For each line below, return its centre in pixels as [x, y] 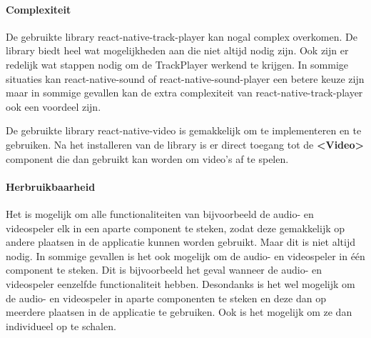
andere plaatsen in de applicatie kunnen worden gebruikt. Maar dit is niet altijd [181, 242]
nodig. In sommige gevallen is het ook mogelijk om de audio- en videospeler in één [185, 255]
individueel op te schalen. [61, 325]
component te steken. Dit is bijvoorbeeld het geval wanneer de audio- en [164, 270]
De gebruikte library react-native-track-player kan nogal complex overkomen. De [182, 36]
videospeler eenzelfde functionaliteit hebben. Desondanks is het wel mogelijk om [181, 283]
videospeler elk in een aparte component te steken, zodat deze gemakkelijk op [176, 228]
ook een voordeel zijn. [54, 106]
